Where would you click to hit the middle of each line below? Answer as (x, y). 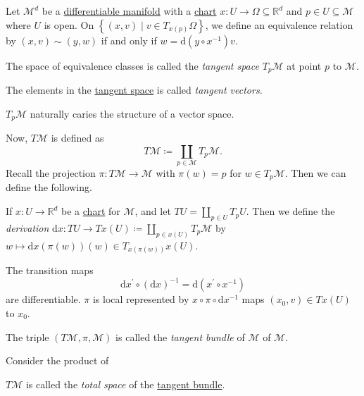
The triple (27, 336)
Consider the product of (57, 360)
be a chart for (91, 211)
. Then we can (315, 173)
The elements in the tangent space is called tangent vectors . (134, 90)
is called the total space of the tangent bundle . (125, 384)
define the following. (49, 187)
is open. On (69, 24)
